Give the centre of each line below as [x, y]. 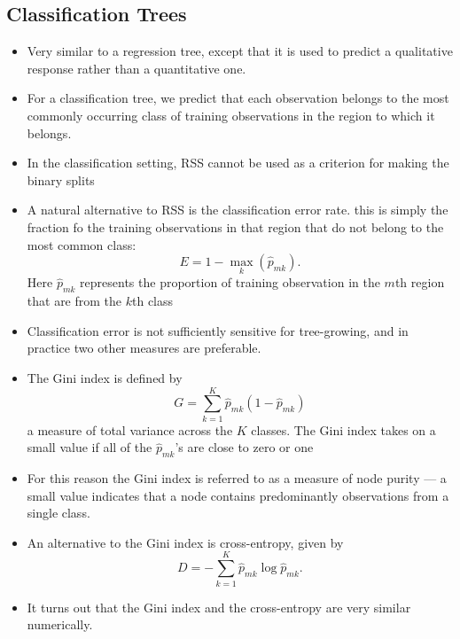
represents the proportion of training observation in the [230, 282]
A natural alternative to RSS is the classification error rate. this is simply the [238, 210]
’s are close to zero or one [244, 447]
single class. [58, 513]
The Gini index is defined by [105, 377]
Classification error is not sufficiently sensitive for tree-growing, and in [218, 330]
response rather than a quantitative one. [136, 68]
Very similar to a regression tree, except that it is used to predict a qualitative [240, 51]
